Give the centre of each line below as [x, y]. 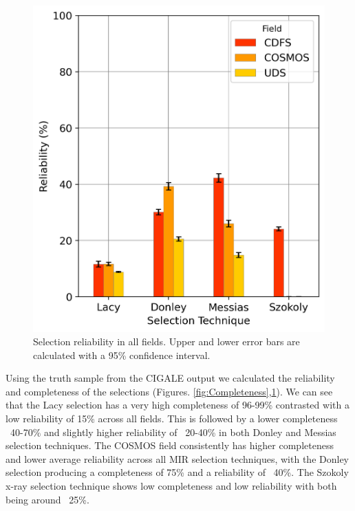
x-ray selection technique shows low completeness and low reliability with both [171, 486]
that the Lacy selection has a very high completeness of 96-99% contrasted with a [177, 405]
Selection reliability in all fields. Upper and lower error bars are [166, 341]
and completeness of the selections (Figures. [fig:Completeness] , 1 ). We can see [169, 391]
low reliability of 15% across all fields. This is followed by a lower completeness [172, 418]
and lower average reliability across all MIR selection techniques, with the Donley [177, 458]
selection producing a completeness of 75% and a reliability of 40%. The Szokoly [177, 472]
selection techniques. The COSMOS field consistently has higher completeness [170, 445]
